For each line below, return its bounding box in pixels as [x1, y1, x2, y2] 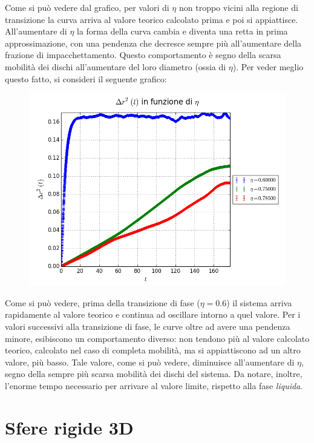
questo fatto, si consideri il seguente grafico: [5, 72, 167, 85]
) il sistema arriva [226, 296, 292, 309]
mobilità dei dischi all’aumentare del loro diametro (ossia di [5, 60, 226, 73]
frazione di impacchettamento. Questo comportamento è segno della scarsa [5, 48, 281, 61]
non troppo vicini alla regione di [178, 1, 298, 13]
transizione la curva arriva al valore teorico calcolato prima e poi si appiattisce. [5, 13, 298, 25]
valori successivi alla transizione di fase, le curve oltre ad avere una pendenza [5, 320, 290, 332]
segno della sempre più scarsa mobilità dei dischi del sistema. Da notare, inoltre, [5, 367, 303, 380]
